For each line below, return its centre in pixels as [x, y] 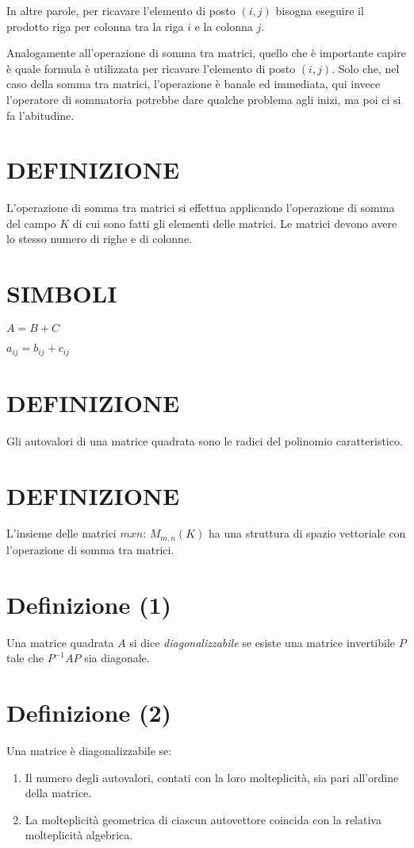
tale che [25, 658]
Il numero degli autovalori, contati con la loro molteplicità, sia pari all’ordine [212, 777]
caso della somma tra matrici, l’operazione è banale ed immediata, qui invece [194, 84]
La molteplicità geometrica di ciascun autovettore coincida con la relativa [203, 819]
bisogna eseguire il [320, 10]
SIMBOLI [62, 293]
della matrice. [58, 793]
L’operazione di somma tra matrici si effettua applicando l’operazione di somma [201, 208]
